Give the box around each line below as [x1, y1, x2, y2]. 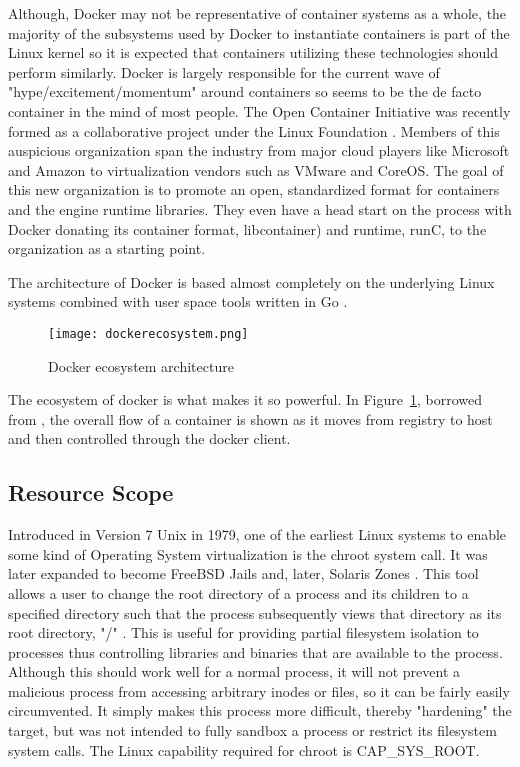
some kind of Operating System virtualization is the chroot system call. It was [8, 543, 488, 564]
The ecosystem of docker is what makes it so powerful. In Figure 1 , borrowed [8, 389, 482, 410]
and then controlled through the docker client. [8, 428, 291, 449]
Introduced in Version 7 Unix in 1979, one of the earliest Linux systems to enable [8, 524, 507, 545]
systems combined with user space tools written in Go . [8, 291, 348, 312]
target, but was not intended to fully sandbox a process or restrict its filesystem [8, 720, 497, 741]
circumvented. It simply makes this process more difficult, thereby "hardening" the [8, 700, 512, 721]
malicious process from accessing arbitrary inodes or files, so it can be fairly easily [8, 680, 510, 701]
